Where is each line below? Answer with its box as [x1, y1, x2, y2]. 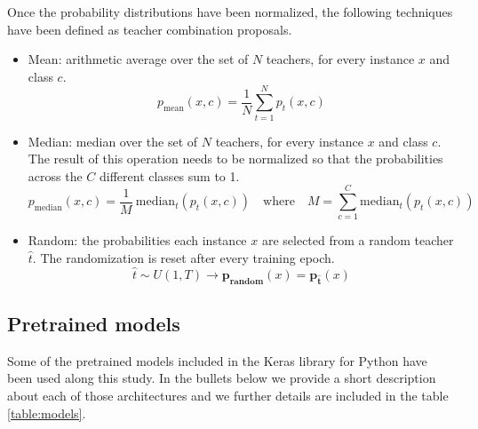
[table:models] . [7, 403, 86, 422]
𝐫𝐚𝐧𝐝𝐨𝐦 [229, 276, 264, 286]
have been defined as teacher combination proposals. [7, 20, 292, 38]
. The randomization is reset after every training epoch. [32, 249, 335, 266]
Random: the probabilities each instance [28, 231, 247, 250]
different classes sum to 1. [99, 166, 240, 185]
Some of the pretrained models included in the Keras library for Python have [7, 351, 427, 369]
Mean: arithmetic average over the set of [28, 50, 249, 68]
